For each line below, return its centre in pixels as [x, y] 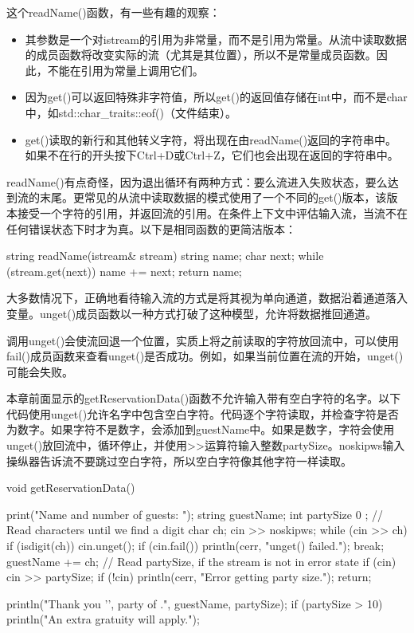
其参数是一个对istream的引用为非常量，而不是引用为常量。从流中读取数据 [216, 39]
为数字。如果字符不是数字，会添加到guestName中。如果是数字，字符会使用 [201, 429]
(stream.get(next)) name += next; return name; [124, 271]
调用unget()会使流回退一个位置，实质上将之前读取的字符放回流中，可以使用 [203, 340]
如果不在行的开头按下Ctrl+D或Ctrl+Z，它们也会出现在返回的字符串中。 [212, 155]
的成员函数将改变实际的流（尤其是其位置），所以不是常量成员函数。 [201, 55]
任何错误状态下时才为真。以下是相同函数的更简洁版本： [151, 228]
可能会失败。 [40, 371]
